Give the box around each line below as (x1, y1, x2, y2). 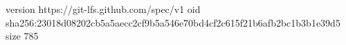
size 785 (6, 29, 39, 43)
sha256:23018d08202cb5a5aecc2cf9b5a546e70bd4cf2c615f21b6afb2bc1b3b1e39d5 (6, 15, 340, 29)
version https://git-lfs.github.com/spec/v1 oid (6, 2, 201, 16)
